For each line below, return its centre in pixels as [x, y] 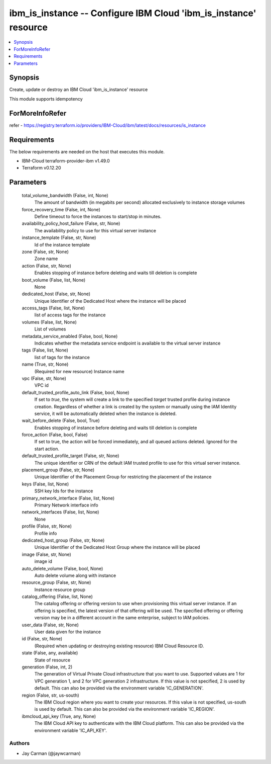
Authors [20, 743]
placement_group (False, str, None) [58, 470]
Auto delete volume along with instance [75, 575]
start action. [47, 449]
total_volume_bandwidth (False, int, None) [65, 195]
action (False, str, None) [46, 266]
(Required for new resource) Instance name [80, 371]
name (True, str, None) [45, 364]
